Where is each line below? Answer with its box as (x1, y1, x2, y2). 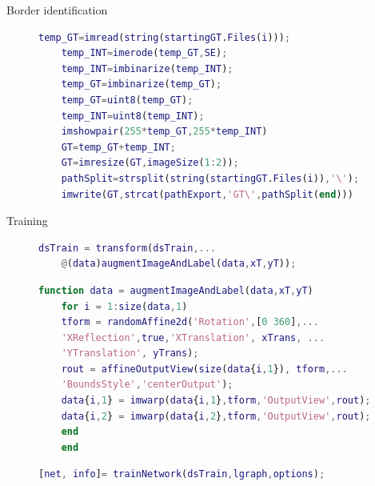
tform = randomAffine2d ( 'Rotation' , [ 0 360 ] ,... (61, 316, 319, 328)
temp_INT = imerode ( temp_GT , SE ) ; (61, 47, 228, 59)
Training (6, 212, 48, 229)
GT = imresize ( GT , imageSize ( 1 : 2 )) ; (61, 157, 239, 169)
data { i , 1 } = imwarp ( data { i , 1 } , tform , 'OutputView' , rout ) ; (61, 395, 371, 407)
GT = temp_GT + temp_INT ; (61, 141, 176, 153)
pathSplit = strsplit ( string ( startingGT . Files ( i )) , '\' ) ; (61, 172, 360, 184)
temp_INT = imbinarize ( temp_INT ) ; (61, 62, 233, 74)
